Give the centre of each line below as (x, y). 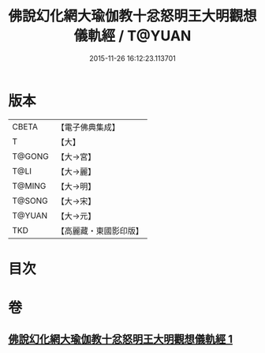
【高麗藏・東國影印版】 (100, 231)
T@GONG (30, 156)
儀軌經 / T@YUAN (132, 36)
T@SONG (30, 201)
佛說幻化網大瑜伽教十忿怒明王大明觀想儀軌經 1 (121, 339)
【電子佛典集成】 (88, 127)
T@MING (29, 186)
